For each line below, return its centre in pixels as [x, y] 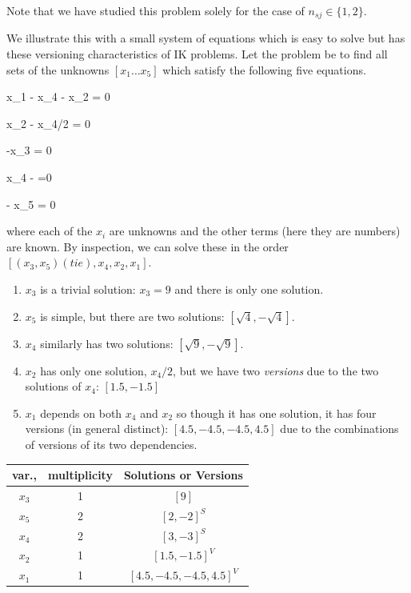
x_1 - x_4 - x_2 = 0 [58, 96]
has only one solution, [94, 370]
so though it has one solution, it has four [276, 413]
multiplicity [80, 475]
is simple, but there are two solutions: [132, 316]
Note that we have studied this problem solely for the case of [156, 10]
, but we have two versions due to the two [276, 370]
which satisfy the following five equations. [264, 69]
